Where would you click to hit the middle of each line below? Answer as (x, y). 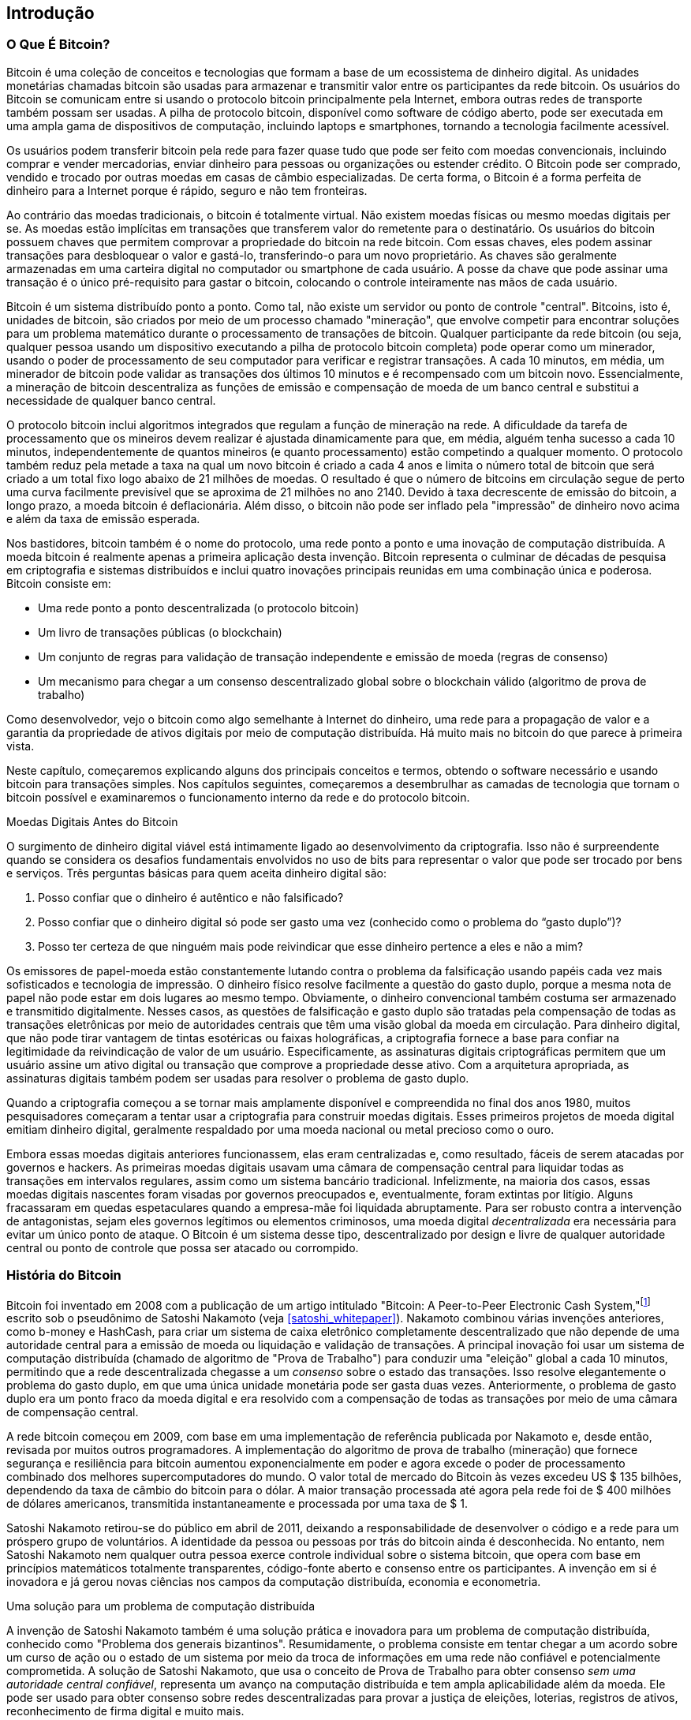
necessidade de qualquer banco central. (111, 400)
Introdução (50, 13)
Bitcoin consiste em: (59, 583)
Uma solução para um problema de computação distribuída (161, 1606)
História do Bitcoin (64, 1275)
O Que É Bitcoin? (58, 45)
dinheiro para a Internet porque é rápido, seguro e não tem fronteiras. (187, 190)
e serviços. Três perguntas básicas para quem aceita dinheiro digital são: (196, 873)
